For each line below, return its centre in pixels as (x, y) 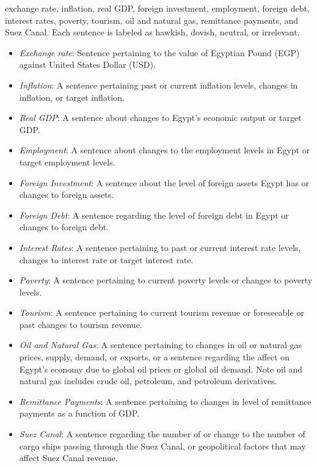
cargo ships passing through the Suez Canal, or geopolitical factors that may (162, 446)
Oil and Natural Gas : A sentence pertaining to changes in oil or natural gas (161, 345)
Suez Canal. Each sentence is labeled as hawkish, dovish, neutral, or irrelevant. (152, 32)
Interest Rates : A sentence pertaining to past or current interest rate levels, (160, 247)
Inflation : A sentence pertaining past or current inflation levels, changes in (158, 85)
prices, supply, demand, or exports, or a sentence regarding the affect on (155, 357)
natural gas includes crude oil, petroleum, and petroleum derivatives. (148, 381)
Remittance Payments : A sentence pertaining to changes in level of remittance (165, 401)
